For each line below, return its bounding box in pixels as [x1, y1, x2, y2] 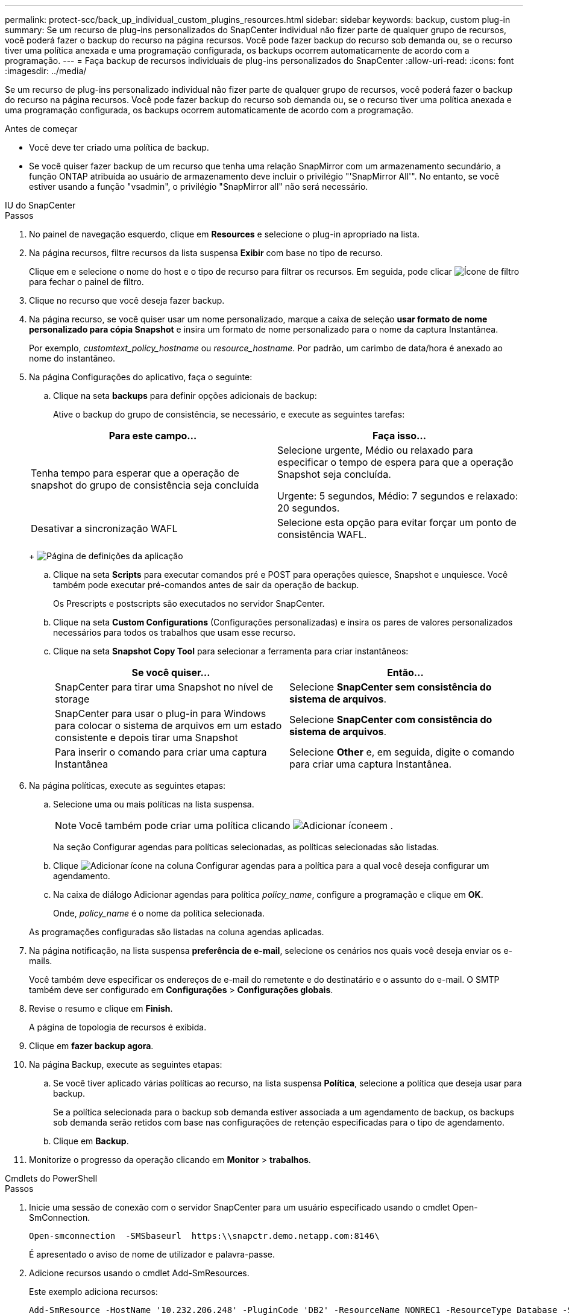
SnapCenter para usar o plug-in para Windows [55, 707, 266, 719]
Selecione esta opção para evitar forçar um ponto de [277, 516, 517, 528]
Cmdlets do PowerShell [5, 1173, 98, 1183]
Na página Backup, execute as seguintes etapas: [29, 1059, 222, 1070]
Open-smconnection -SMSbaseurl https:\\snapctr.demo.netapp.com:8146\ [29, 1231, 380, 1241]
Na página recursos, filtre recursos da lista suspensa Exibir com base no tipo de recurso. [29, 248, 383, 258]
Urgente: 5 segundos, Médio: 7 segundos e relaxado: [277, 490, 518, 502]
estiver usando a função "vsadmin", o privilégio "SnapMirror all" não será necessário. [29, 181, 368, 192]
